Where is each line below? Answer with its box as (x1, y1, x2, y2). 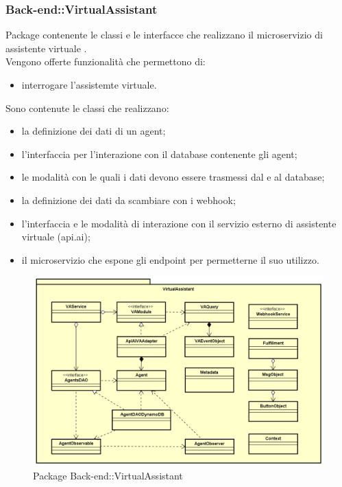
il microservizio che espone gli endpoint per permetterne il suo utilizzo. (21, 252, 319, 267)
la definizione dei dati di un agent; (21, 124, 166, 138)
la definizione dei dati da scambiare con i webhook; (21, 192, 236, 207)
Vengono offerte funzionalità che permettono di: (5, 54, 206, 69)
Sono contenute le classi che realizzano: (5, 100, 169, 115)
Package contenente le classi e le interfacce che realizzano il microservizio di (5, 27, 323, 42)
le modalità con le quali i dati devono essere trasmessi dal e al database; (21, 170, 325, 184)
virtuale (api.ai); (21, 229, 90, 244)
